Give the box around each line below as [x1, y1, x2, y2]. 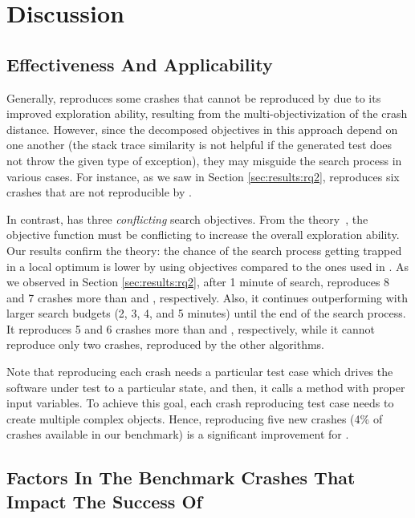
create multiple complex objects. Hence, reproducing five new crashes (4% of [6, 410, 383, 427]
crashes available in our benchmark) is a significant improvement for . [6, 426, 349, 443]
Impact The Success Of [6, 488, 202, 513]
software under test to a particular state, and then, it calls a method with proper [6, 378, 405, 395]
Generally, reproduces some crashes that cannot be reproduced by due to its [6, 89, 381, 106]
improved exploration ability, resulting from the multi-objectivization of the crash [6, 105, 408, 122]
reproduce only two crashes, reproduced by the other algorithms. [6, 336, 325, 353]
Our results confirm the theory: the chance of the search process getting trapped [6, 241, 402, 258]
